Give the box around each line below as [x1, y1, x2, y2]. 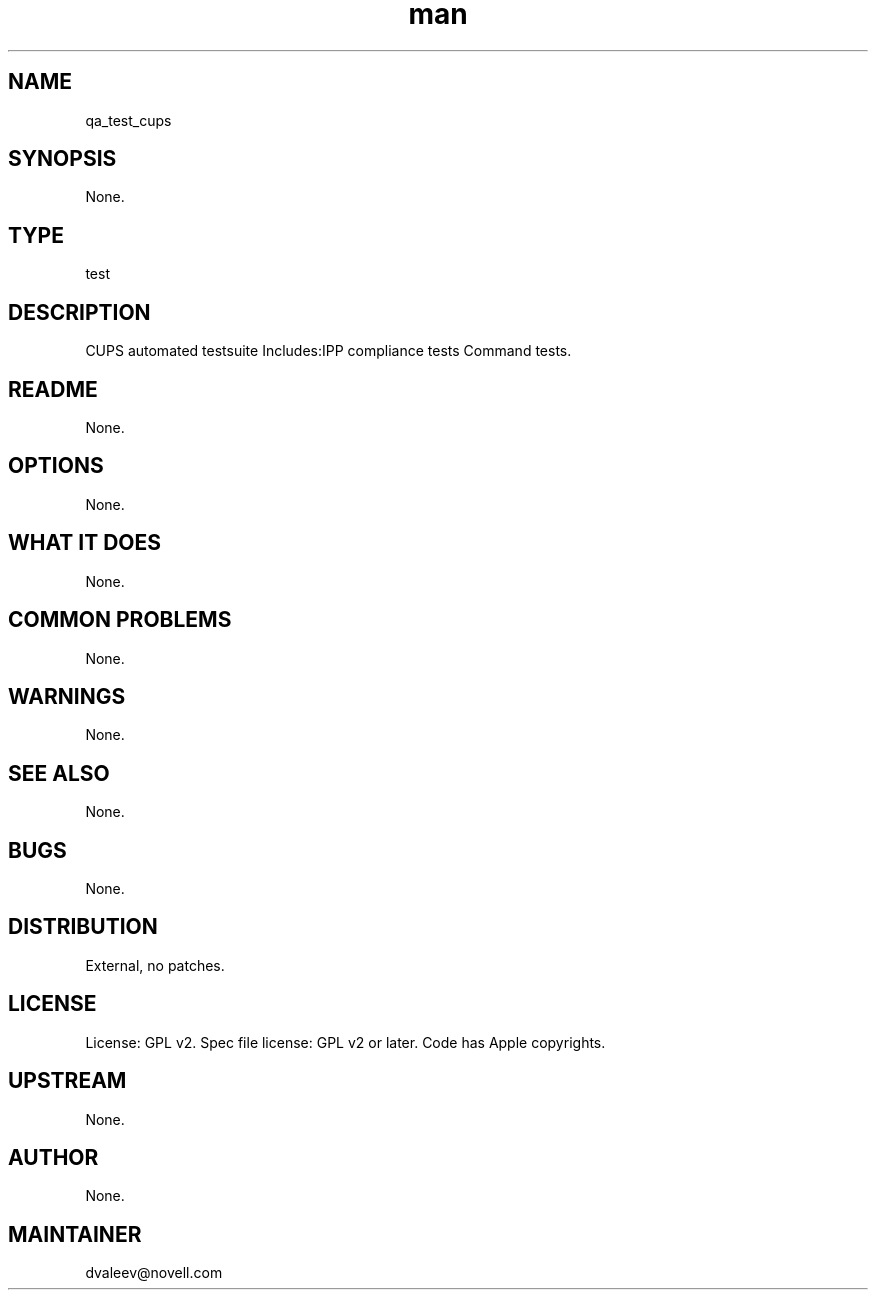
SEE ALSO [8, 760, 110, 786]
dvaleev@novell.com [85, 1264, 223, 1282]
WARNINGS [8, 683, 126, 709]
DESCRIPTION [8, 299, 151, 325]
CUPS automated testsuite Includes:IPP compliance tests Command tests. [85, 342, 572, 360]
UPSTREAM [8, 1068, 127, 1094]
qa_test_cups [85, 111, 172, 129]
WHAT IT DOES [8, 530, 162, 556]
